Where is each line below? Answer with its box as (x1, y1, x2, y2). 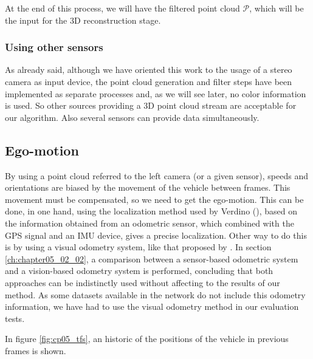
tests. (5, 312, 25, 324)
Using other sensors (5, 39, 103, 55)
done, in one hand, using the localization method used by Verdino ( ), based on (5, 205, 297, 217)
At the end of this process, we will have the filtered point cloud (5, 2, 240, 14)
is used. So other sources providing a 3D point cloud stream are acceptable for (5, 99, 297, 112)
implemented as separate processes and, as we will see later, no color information (5, 87, 306, 100)
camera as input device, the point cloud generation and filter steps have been (5, 75, 292, 87)
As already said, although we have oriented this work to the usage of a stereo (5, 63, 292, 76)
